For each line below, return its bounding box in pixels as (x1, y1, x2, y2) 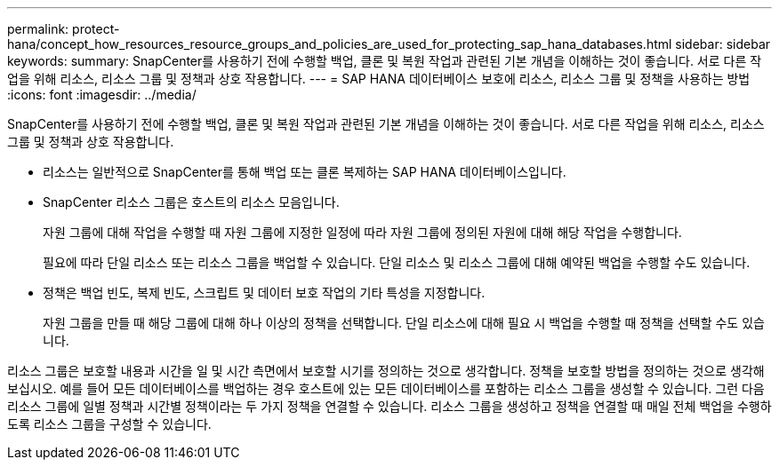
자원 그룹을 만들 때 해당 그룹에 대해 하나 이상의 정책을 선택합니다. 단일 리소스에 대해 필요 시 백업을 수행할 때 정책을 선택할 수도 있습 (43, 315, 765, 330)
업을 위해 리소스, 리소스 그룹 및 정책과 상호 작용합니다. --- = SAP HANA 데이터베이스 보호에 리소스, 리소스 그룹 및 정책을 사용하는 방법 (7, 71, 751, 86)
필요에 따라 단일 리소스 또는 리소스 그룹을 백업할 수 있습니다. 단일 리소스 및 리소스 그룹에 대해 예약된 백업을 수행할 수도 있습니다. (43, 255, 751, 270)
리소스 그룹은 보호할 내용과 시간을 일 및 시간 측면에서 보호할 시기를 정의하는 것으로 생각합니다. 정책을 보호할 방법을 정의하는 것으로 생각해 (7, 363, 765, 378)
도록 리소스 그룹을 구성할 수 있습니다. (7, 416, 212, 431)
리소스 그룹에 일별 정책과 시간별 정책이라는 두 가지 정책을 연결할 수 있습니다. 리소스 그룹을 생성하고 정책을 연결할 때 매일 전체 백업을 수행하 (7, 399, 772, 414)
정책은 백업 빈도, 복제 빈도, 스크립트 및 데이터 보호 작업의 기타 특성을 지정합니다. (43, 285, 486, 300)
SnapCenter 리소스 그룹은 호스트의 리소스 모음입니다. (43, 194, 340, 210)
